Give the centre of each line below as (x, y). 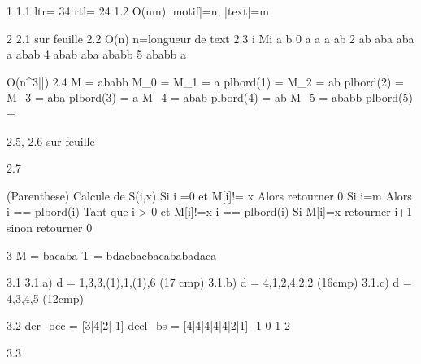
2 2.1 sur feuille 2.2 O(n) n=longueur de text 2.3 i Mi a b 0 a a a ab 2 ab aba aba (210, 38)
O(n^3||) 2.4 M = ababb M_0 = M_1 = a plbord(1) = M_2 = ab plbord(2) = (205, 81)
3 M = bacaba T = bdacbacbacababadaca (112, 254)
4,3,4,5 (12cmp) (45, 298)
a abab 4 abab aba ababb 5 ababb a (96, 54)
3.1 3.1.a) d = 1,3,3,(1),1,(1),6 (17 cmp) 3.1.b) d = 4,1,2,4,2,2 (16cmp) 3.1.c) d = (209, 282)
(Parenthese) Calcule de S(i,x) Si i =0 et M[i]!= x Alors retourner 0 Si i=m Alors (209, 195)
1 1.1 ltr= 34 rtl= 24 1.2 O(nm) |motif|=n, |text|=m (138, 11)
